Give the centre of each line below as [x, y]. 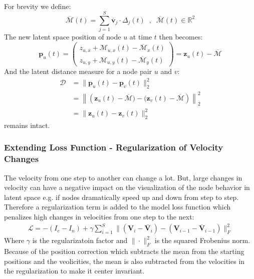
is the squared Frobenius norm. [202, 240]
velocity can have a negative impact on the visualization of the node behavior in [127, 187]
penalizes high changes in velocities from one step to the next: [99, 217]
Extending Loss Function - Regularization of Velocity [114, 147]
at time [141, 37]
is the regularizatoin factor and [80, 240]
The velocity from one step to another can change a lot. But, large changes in [123, 177]
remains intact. [27, 125]
